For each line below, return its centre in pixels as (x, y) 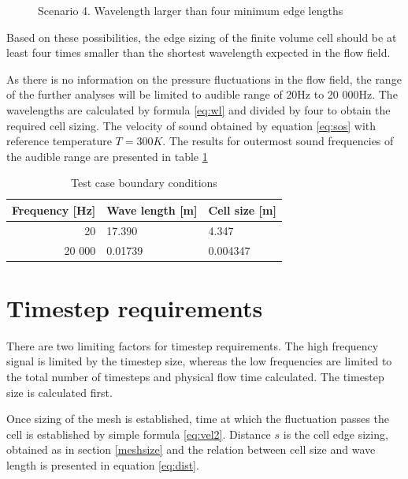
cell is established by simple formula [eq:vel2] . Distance (139, 434)
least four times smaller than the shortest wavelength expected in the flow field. (198, 52)
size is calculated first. (59, 392)
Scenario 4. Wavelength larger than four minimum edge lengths (191, 10)
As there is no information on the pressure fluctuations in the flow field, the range (204, 79)
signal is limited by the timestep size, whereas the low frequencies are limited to (199, 361)
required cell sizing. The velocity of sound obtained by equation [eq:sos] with (191, 125)
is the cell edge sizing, (336, 434)
